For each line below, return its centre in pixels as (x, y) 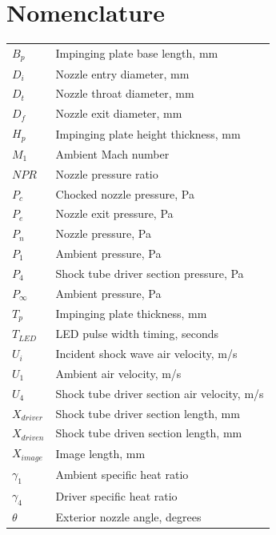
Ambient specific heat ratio (122, 475)
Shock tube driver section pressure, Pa (150, 273)
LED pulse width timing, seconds (137, 334)
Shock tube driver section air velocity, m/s (160, 393)
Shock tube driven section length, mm (149, 433)
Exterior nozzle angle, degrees (128, 517)
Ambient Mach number (112, 153)
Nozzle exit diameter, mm (119, 113)
